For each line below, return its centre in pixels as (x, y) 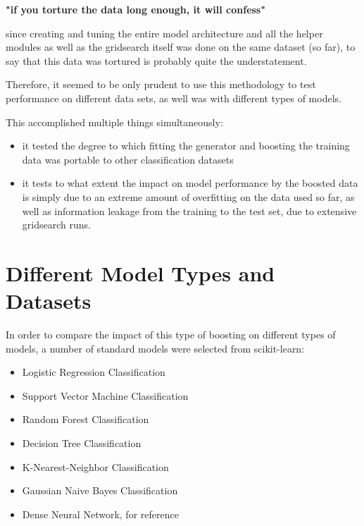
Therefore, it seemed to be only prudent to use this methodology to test (161, 84)
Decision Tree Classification (82, 443)
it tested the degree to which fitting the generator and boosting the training (186, 146)
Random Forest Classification (86, 419)
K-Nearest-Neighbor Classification (95, 466)
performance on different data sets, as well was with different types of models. (174, 98)
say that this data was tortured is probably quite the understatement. (156, 60)
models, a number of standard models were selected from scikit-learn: (155, 348)
